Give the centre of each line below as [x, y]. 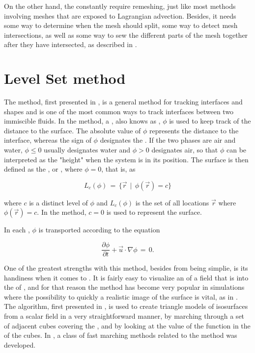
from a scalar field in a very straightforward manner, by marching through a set [124, 316]
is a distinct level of [58, 202]
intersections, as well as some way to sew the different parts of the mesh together [126, 35]
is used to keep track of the [210, 121]
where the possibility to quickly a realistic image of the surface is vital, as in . [121, 296]
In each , [17, 230]
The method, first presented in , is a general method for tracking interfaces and [123, 102]
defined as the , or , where [43, 169]
